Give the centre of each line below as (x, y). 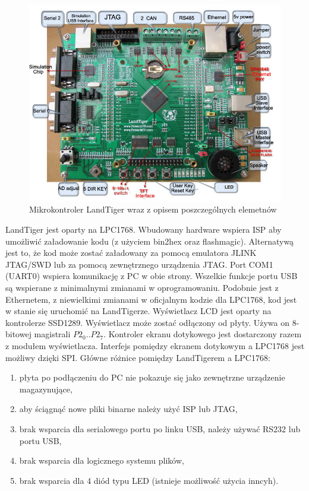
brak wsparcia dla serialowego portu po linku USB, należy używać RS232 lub (160, 428)
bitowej (18, 334)
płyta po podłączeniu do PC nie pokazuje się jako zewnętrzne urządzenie (152, 377)
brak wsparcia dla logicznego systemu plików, (102, 460)
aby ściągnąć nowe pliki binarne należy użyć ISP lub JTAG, (128, 409)
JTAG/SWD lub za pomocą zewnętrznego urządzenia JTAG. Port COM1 (139, 264)
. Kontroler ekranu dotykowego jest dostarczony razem (203, 334)
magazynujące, (46, 389)
